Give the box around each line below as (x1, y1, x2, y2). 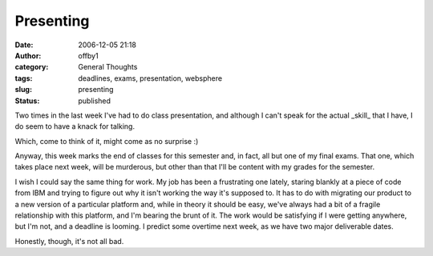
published (78, 96, 111, 106)
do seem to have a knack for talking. (14, 122, 136, 131)
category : (14, 62, 49, 72)
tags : (14, 73, 33, 83)
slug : (14, 85, 32, 94)
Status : (14, 96, 40, 106)
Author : (14, 50, 42, 60)
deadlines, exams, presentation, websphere (78, 73, 223, 83)
